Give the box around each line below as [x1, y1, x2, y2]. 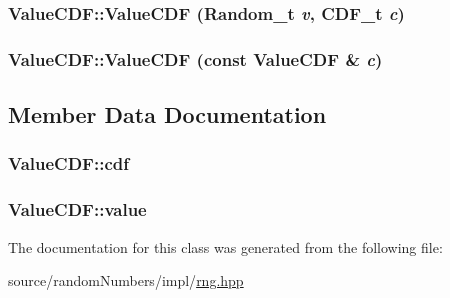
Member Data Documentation [8, 99, 327, 130]
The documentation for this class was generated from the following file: [8, 236, 443, 257]
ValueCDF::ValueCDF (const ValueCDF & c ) [8, 46, 383, 71]
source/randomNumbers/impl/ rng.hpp [8, 270, 244, 291]
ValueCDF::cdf [8, 151, 129, 176]
